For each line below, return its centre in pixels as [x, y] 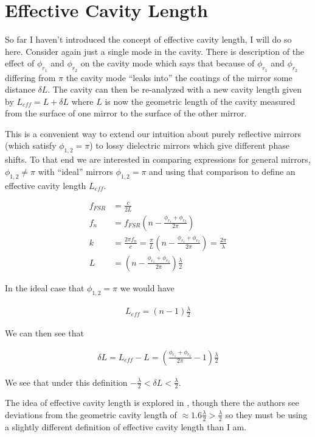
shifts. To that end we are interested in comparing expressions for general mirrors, [158, 159]
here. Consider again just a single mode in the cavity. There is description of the [155, 51]
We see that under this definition [66, 382]
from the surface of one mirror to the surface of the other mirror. [126, 113]
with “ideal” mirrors [75, 171]
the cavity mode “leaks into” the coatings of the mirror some [179, 77]
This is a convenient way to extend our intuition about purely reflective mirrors [153, 133]
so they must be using [266, 414]
